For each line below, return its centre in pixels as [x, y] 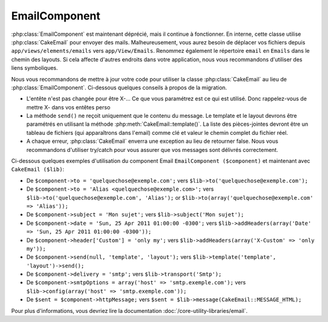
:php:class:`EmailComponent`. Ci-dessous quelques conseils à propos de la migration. [119, 87]
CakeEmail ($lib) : [38, 170]
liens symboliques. [35, 68]
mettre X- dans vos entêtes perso [68, 107]
